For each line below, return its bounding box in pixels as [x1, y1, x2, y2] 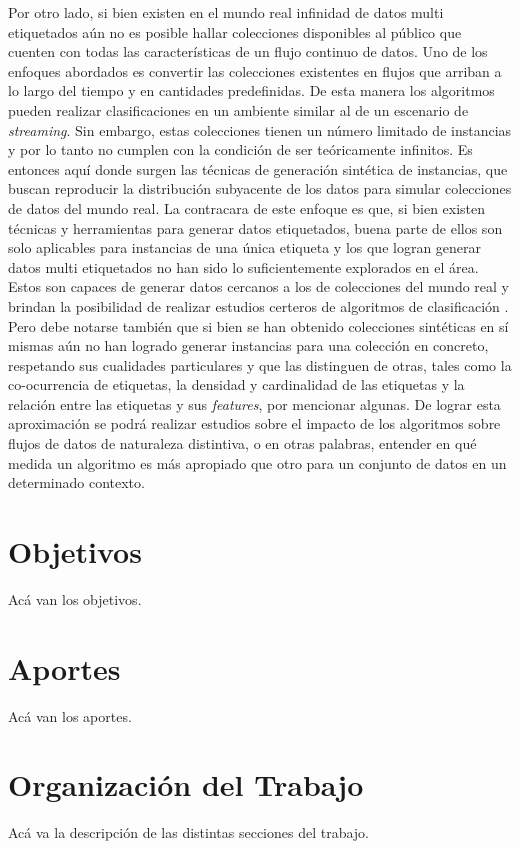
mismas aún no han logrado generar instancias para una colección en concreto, [8, 335, 489, 356]
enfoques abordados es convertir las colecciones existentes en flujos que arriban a [8, 60, 502, 81]
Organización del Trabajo [8, 764, 364, 805]
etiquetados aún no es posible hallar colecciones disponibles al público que [8, 21, 462, 42]
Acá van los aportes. [8, 705, 132, 726]
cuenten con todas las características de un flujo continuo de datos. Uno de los [8, 41, 488, 62]
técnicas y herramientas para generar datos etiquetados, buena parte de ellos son [8, 217, 503, 238]
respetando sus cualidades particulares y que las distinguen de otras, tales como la [8, 354, 512, 375]
